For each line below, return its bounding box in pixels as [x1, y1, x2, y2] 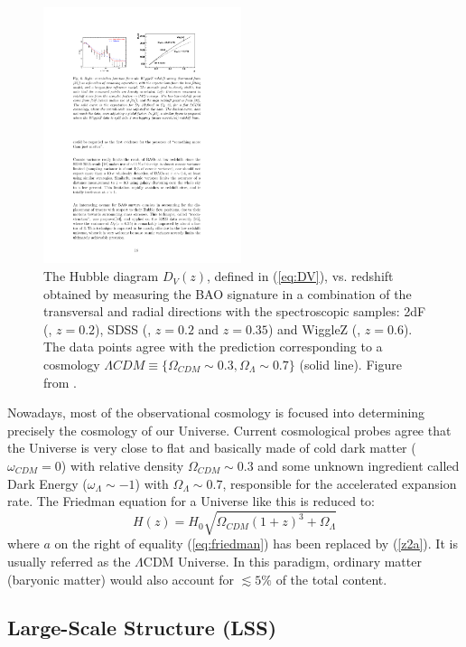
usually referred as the [7, 551, 131, 570]
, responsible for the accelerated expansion [222, 474, 457, 492]
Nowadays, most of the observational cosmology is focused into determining [7, 403, 425, 422]
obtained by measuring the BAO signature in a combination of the [43, 284, 412, 303]
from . [43, 372, 78, 391]
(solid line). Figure [299, 355, 402, 374]
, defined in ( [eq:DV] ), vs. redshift [206, 267, 394, 286]
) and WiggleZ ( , [267, 319, 361, 338]
